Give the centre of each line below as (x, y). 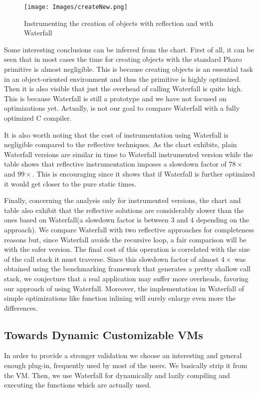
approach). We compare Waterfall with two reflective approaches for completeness (129, 229)
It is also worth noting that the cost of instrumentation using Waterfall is (116, 134)
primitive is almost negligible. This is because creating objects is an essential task (129, 69)
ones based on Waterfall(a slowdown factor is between (86, 220)
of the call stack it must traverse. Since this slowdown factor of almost (112, 259)
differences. (21, 307)
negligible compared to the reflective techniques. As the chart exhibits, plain (121, 144)
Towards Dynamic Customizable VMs (104, 334)
